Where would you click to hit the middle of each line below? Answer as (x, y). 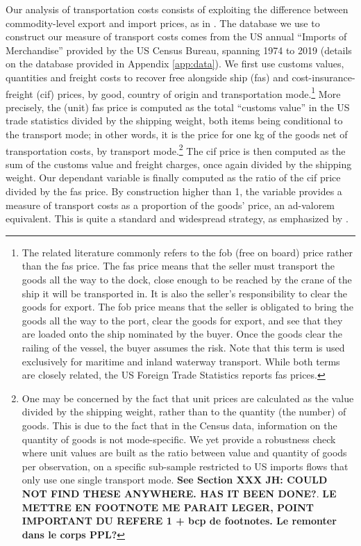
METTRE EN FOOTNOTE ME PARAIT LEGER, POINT (168, 507)
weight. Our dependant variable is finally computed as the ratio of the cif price (173, 177)
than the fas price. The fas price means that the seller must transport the (178, 266)
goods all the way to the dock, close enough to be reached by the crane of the (187, 279)
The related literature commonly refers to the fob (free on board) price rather (187, 252)
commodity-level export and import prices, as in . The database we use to (163, 23)
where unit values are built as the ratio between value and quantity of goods (184, 453)
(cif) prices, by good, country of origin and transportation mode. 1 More (188, 92)
